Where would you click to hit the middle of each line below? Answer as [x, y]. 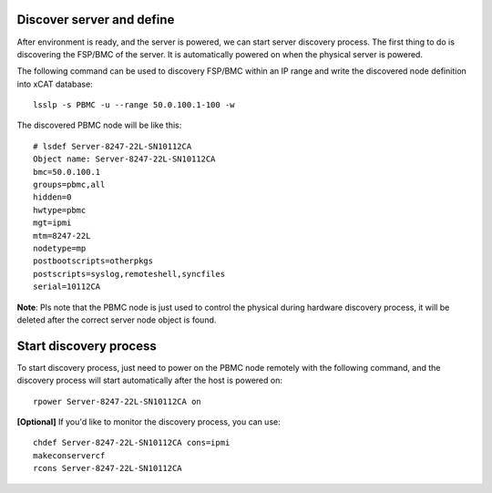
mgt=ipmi [52, 223]
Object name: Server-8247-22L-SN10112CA [124, 159]
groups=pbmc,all [69, 185]
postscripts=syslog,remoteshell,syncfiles [129, 274]
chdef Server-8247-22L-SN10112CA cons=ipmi [132, 443]
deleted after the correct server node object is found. [117, 320]
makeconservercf [69, 455]
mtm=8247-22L [62, 236]
